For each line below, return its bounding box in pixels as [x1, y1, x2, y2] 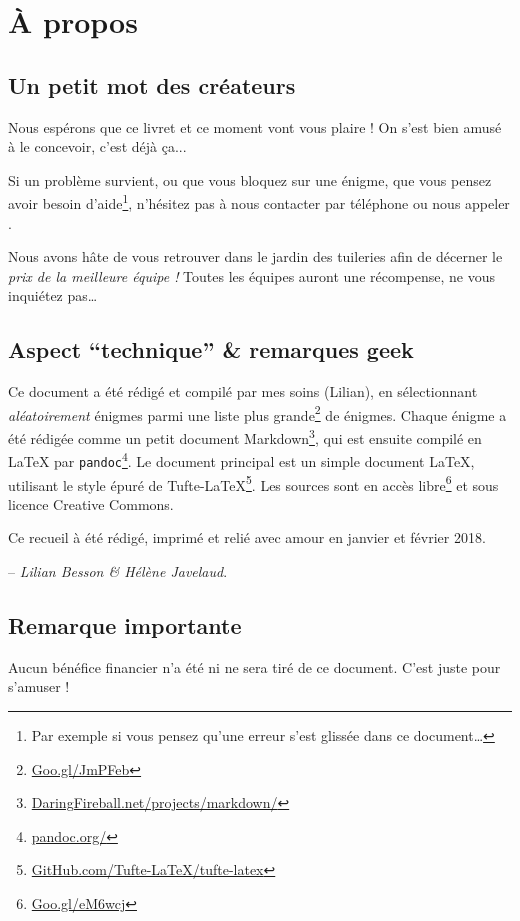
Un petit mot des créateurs [8, 69, 296, 100]
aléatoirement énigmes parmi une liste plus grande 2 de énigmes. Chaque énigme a [8, 401, 507, 425]
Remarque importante [8, 610, 242, 641]
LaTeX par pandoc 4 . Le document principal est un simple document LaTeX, [8, 448, 475, 471]
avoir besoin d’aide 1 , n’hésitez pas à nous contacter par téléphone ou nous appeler [8, 190, 510, 214]
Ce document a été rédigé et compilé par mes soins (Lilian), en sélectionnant [8, 381, 478, 402]
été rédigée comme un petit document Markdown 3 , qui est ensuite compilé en [8, 425, 482, 448]
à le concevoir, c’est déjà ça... [8, 136, 187, 157]
